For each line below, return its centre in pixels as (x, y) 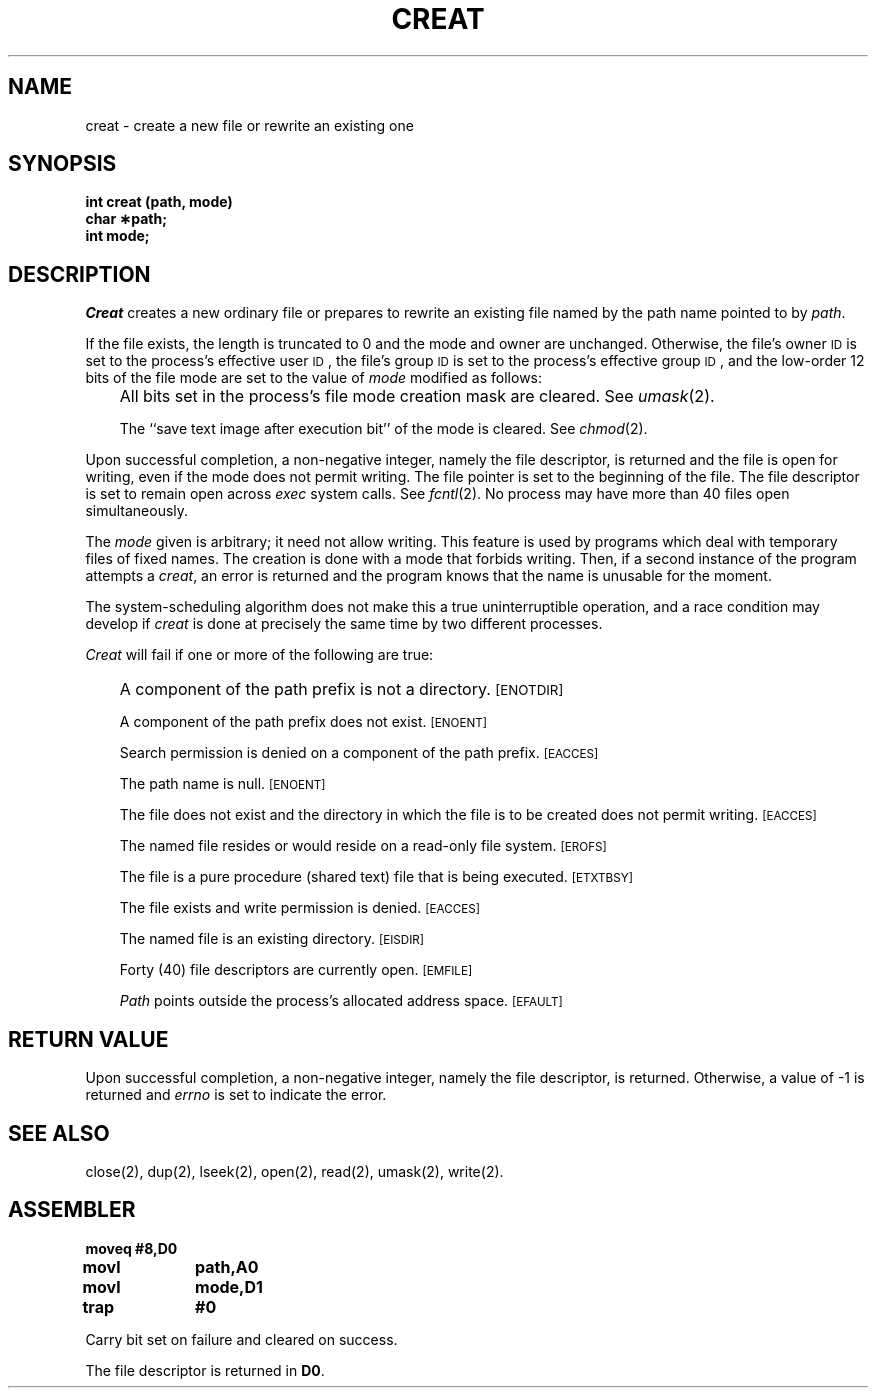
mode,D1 (229, 1286)
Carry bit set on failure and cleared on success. (241, 1339)
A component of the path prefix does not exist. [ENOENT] (303, 722)
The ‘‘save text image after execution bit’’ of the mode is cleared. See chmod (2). (383, 429)
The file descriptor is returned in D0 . (205, 1370)
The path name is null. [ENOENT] (222, 784)
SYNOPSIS (62, 164)
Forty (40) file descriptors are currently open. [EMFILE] (296, 970)
